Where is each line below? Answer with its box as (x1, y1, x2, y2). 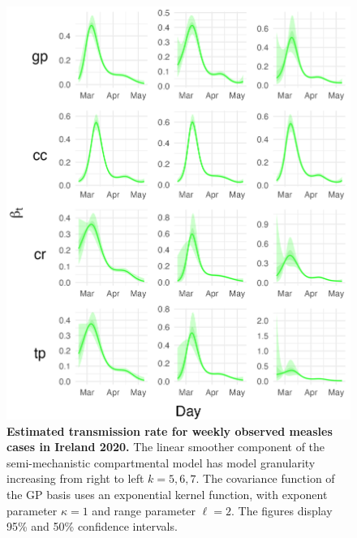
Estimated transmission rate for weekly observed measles (6, 422, 333, 439)
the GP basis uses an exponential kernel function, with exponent (6, 485, 328, 502)
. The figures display (230, 501, 333, 519)
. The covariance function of (196, 470, 335, 487)
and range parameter (92, 501, 196, 519)
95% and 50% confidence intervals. (6, 518, 178, 535)
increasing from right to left (6, 470, 144, 487)
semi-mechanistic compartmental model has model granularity (6, 454, 316, 471)
